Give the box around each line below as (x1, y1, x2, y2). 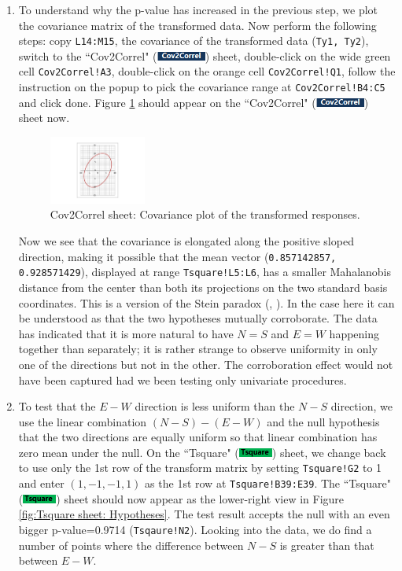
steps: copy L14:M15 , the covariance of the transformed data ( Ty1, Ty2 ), (18, 32, 369, 49)
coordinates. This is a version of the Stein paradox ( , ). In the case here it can (18, 294, 395, 311)
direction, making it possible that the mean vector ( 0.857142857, (18, 248, 337, 264)
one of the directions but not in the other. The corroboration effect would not (18, 355, 393, 372)
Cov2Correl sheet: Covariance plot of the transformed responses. (50, 206, 360, 223)
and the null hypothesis (267, 413, 380, 429)
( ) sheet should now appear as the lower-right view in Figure (18, 490, 345, 507)
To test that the (18, 398, 96, 414)
